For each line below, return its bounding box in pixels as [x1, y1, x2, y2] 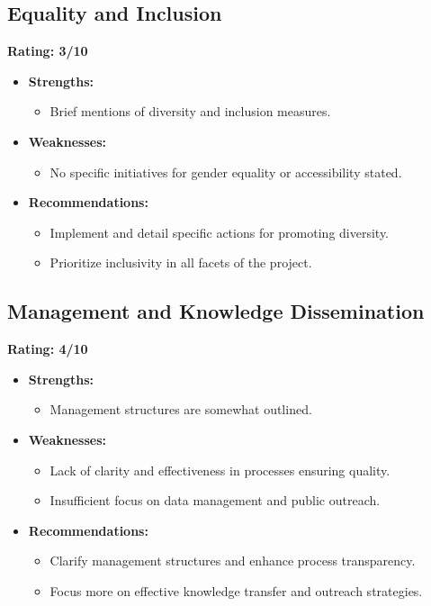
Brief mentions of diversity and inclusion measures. [49, 102, 331, 121]
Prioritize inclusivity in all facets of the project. [49, 253, 312, 272]
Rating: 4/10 [7, 339, 88, 358]
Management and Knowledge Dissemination [7, 297, 425, 325]
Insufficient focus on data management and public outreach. [49, 491, 381, 510]
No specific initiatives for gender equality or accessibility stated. [49, 162, 402, 181]
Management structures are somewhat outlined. [49, 400, 312, 419]
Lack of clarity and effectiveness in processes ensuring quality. [49, 460, 391, 479]
